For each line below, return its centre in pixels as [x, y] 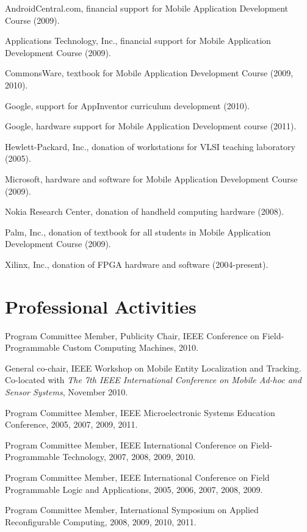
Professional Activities [101, 306]
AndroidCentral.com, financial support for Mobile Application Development [147, 8]
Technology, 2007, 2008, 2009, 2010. [129, 457]
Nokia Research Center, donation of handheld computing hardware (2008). [145, 211]
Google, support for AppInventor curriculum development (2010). [127, 105]
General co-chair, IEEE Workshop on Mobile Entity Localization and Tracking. [153, 368]
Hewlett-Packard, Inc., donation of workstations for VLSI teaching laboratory [150, 146]
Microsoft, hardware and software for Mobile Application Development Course [151, 178]
